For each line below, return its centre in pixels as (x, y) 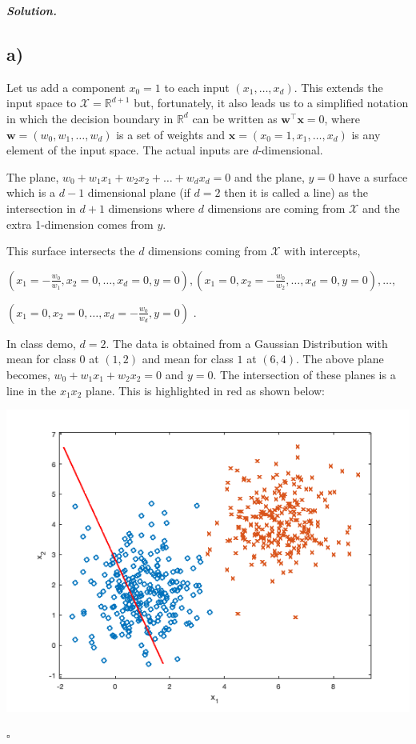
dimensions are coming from (276, 208)
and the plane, (269, 176)
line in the (32, 390)
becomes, (28, 374)
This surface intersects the (71, 251)
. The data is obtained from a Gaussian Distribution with (247, 343)
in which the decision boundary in (90, 118)
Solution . (32, 10)
